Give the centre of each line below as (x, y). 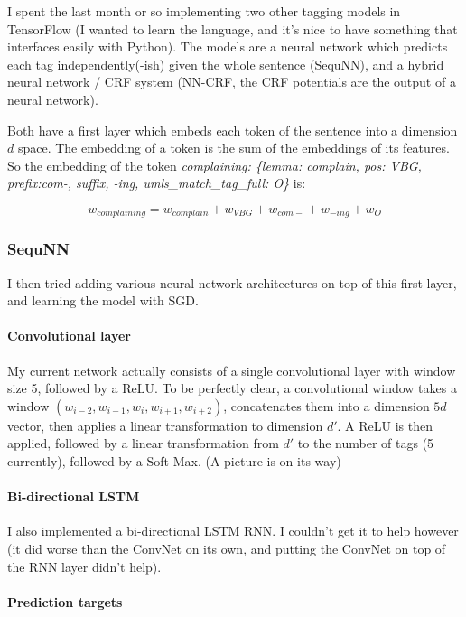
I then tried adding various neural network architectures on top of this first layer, (232, 282)
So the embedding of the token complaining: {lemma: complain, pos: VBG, (214, 165)
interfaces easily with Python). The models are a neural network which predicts (228, 47)
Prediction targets (65, 601)
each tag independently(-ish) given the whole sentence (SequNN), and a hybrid (226, 64)
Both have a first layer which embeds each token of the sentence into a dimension (233, 130)
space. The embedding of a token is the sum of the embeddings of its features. (233, 148)
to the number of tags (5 (366, 443)
